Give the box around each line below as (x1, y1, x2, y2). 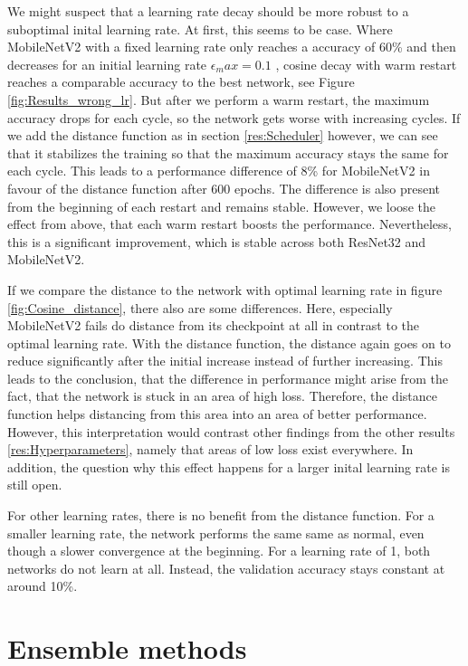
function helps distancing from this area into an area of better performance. (7, 404, 427, 423)
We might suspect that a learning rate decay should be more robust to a (7, 2, 409, 20)
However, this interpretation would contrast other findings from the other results (7, 422, 455, 441)
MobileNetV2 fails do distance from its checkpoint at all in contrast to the (7, 316, 419, 335)
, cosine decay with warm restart (275, 54, 457, 73)
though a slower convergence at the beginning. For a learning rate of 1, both (7, 541, 431, 560)
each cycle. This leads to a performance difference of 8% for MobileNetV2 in (7, 161, 430, 180)
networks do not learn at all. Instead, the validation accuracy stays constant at (7, 558, 445, 577)
